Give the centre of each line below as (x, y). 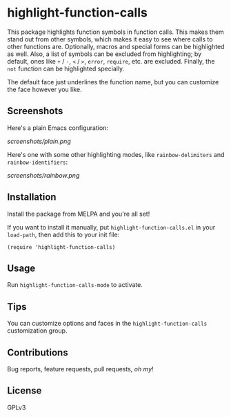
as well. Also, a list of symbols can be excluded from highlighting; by (104, 54)
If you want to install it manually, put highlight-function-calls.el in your (111, 227)
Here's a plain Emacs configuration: (58, 128)
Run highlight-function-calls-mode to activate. (75, 285)
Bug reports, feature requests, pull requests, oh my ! (80, 369)
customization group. (37, 331)
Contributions (38, 352)
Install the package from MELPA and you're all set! (79, 214)
